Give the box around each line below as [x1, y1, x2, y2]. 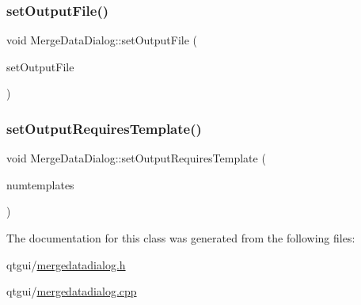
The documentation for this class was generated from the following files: [6, 230, 355, 246]
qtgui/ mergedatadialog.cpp [6, 283, 137, 299]
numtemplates [6, 176, 74, 193]
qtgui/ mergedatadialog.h [6, 256, 126, 273]
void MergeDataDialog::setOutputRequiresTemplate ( [6, 150, 266, 166]
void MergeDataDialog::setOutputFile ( [6, 32, 198, 48]
